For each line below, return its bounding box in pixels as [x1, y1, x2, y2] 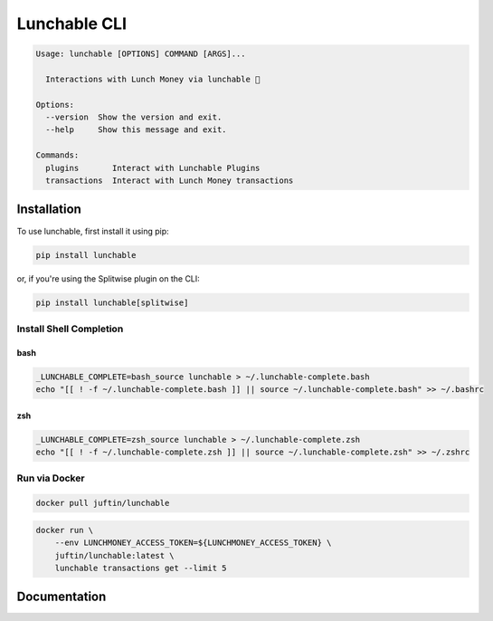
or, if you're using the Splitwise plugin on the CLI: [16, 272, 201, 284]
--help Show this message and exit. [45, 125, 227, 135]
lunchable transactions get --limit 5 [54, 562, 227, 573]
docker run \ [35, 525, 94, 535]
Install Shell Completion [16, 322, 124, 335]
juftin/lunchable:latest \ [54, 550, 175, 560]
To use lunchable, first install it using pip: [16, 225, 169, 236]
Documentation [16, 589, 107, 605]
